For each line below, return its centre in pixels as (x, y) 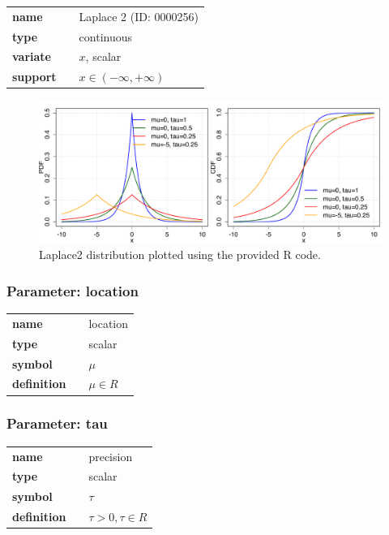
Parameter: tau (57, 423)
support (34, 77)
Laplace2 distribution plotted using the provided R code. (180, 255)
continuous (106, 36)
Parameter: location (73, 290)
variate (32, 56)
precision (111, 456)
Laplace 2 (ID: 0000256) (139, 16)
